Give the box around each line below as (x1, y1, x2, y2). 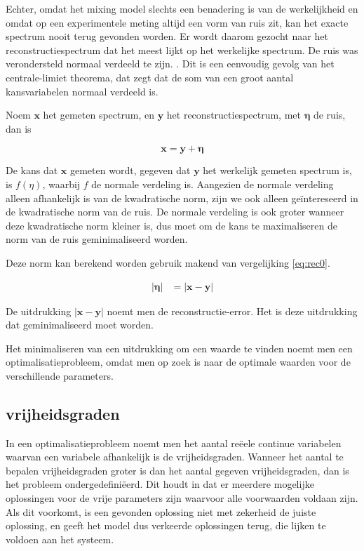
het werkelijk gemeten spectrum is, (203, 163, 352, 178)
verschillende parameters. (6, 368, 114, 383)
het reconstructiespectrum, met (166, 107, 301, 122)
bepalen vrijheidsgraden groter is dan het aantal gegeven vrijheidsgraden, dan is (6, 463, 349, 477)
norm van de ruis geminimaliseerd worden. (6, 232, 188, 246)
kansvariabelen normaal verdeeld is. (6, 84, 159, 98)
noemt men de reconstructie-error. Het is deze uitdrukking (107, 303, 358, 318)
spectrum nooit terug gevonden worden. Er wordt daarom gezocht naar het (6, 29, 328, 44)
